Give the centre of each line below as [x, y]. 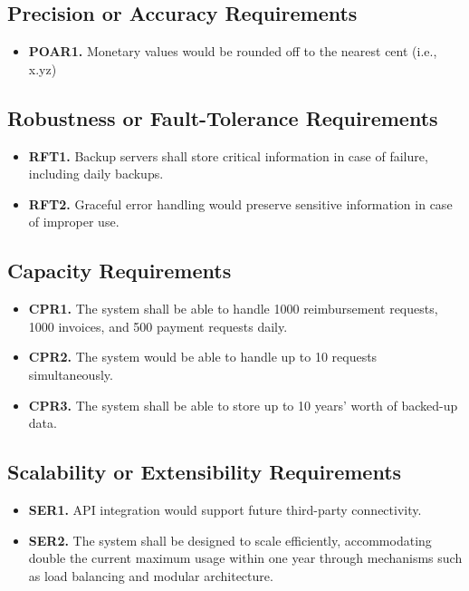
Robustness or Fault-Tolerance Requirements [223, 117]
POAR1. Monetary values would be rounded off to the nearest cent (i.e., [233, 51]
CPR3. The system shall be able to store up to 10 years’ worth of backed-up [243, 405]
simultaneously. [71, 374]
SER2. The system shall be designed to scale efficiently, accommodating [230, 540]
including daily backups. [96, 174]
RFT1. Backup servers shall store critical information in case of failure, [228, 155]
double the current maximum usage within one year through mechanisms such [245, 558]
